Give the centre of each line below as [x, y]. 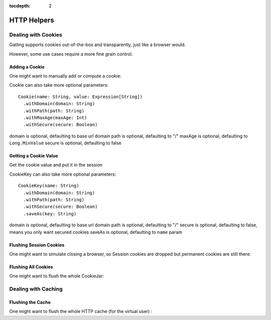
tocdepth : [20, 6]
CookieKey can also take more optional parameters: [63, 174]
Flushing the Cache [30, 302]
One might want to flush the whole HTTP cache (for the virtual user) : [81, 311]
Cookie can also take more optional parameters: [59, 85]
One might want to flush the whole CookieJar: [57, 276]
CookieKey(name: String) [49, 186]
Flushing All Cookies [31, 267]
